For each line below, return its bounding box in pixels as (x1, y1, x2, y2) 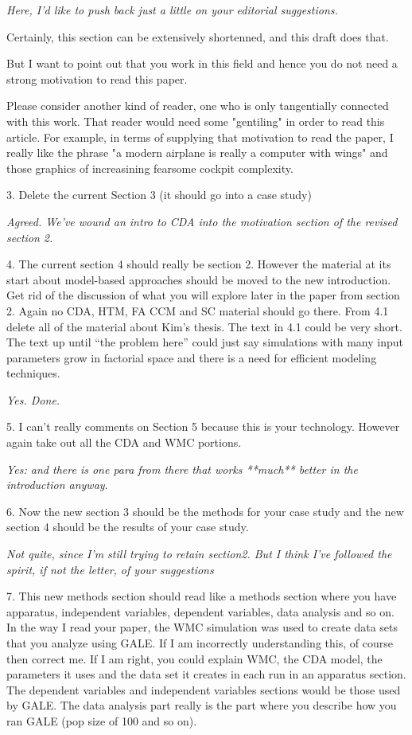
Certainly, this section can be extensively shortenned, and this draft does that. (6, 28, 389, 45)
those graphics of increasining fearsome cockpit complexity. (6, 159, 293, 176)
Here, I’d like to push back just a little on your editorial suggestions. (6, 2, 338, 18)
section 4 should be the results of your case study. (6, 518, 249, 535)
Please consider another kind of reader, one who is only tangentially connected (6, 97, 389, 114)
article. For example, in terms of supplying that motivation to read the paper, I (6, 128, 394, 145)
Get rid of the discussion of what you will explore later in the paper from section (6, 287, 400, 303)
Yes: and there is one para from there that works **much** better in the (6, 460, 358, 477)
